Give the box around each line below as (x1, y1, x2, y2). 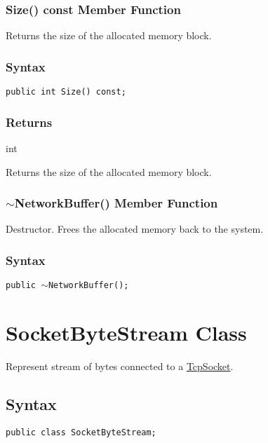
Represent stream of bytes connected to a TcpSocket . (6, 358, 234, 373)
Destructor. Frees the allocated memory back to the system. (6, 221, 264, 236)
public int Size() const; (6, 87, 126, 97)
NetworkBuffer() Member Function (14, 194, 218, 212)
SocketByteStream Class (6, 318, 247, 346)
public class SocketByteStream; (6, 427, 156, 437)
